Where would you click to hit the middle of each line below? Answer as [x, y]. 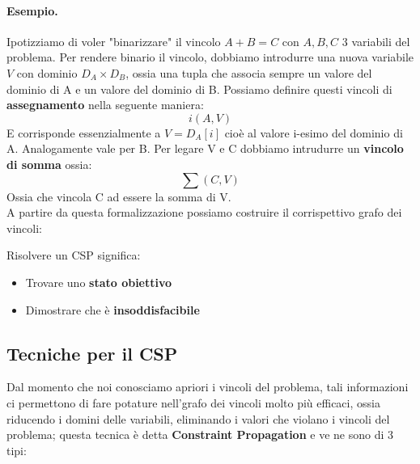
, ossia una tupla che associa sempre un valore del [249, 72]
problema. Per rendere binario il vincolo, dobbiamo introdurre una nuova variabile [210, 57]
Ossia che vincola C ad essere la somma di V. [119, 196]
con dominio [47, 72]
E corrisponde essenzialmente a [84, 132]
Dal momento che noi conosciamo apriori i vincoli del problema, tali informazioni [208, 387]
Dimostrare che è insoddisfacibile [112, 309]
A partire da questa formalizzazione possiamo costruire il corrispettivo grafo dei [204, 212]
